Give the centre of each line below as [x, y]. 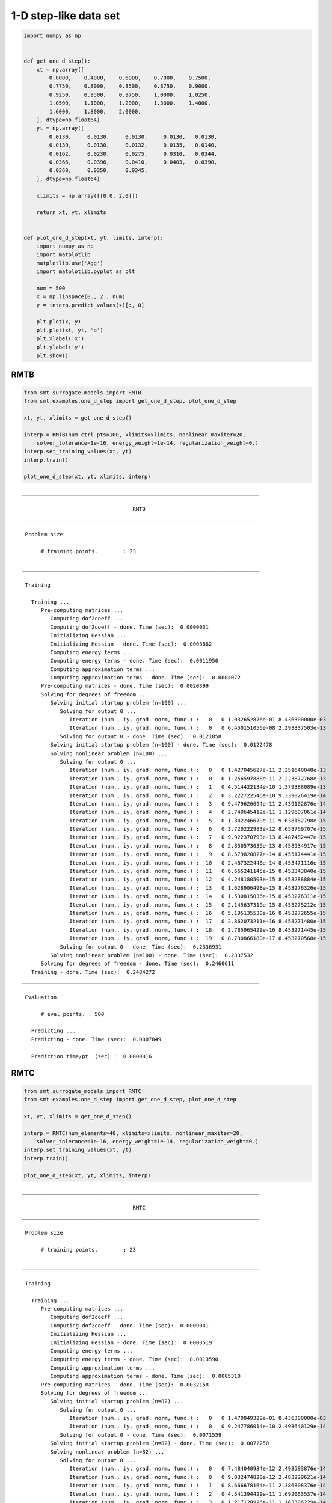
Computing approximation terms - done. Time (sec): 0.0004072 [145, 678]
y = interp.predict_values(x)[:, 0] [90, 305]
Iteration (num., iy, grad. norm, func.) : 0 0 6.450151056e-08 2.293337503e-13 [198, 728]
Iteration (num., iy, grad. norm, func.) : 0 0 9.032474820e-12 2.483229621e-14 [198, 1477]
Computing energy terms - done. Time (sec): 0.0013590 [134, 1359]
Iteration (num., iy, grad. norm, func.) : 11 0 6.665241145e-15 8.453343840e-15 [198, 871]
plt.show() [52, 355]
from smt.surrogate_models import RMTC [82, 1091]
